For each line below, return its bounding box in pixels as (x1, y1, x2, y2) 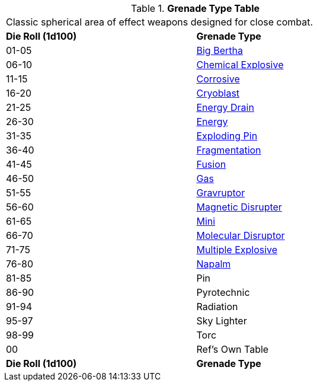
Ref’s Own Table (196, 343, 269, 355)
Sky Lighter (196, 315, 247, 327)
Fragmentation (196, 144, 261, 156)
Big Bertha (196, 44, 243, 56)
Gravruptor (196, 187, 245, 199)
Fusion (196, 158, 226, 170)
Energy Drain (196, 101, 254, 113)
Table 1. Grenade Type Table (130, 2, 260, 14)
